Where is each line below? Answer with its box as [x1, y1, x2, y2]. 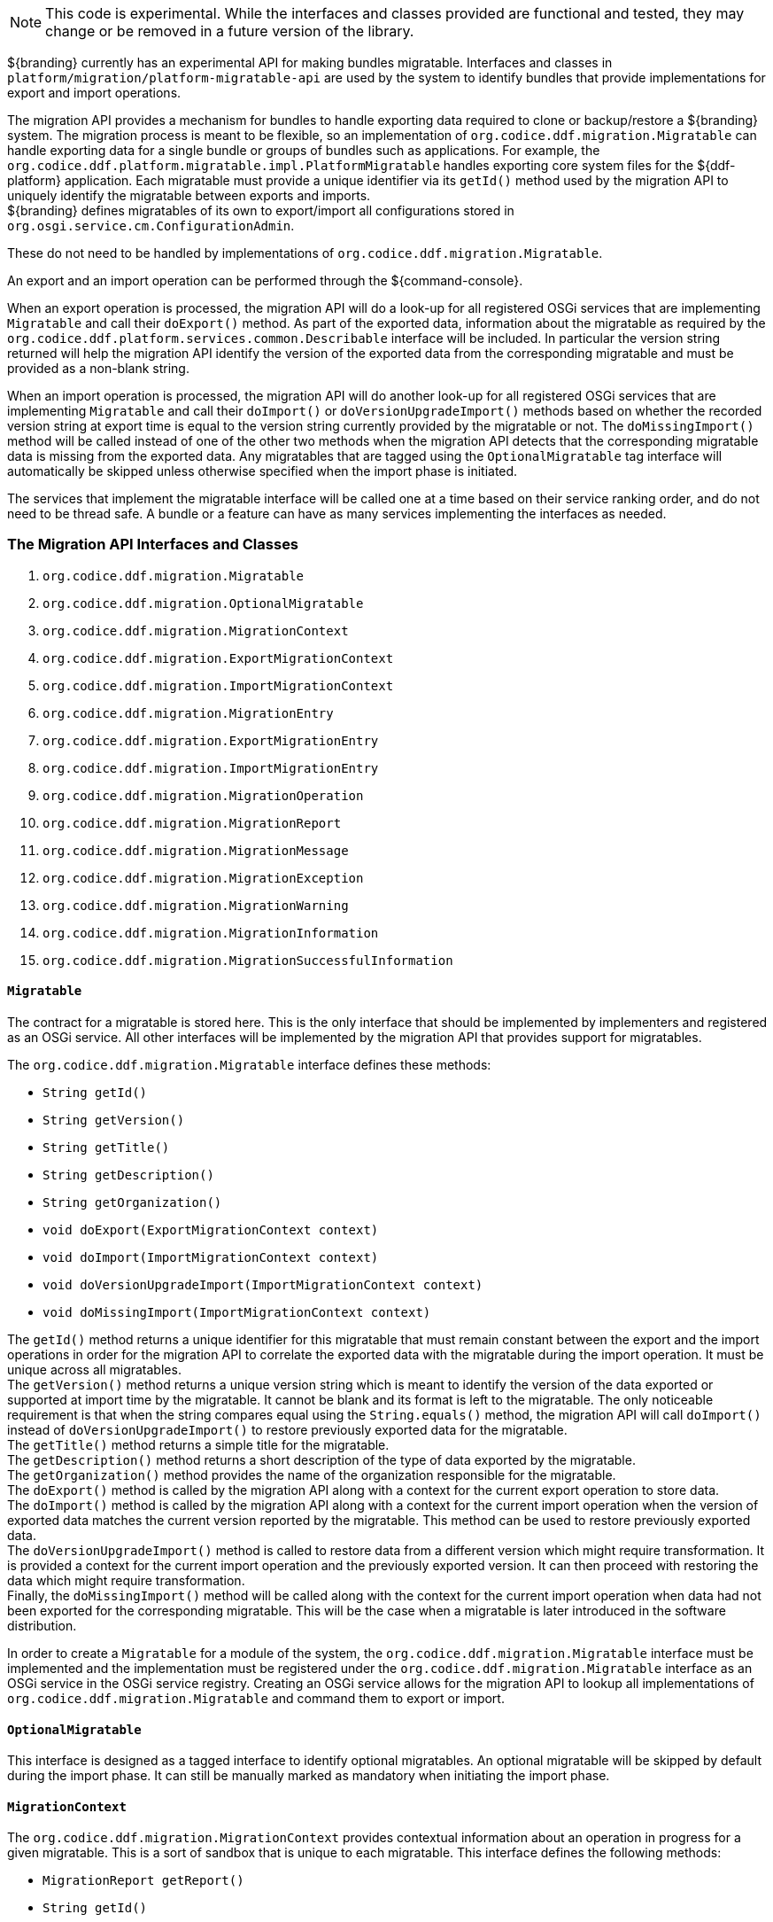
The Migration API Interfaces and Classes [7, 535, 299, 554]
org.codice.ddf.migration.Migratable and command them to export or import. [7, 1690, 505, 1706]
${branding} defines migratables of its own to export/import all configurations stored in [7, 203, 514, 218]
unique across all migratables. [7, 1361, 182, 1377]
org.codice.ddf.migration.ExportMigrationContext [43, 650, 394, 665]
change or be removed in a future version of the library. [45, 22, 414, 40]
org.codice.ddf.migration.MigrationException [43, 870, 364, 885]
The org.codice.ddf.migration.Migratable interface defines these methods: [7, 1056, 491, 1072]
